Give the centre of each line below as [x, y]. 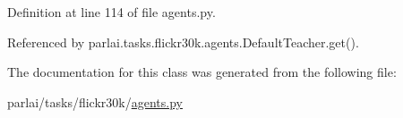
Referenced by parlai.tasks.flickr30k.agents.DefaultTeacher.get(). [183, 42]
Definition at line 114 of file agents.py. [111, 12]
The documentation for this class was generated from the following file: [202, 72]
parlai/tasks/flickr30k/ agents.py [95, 101]
